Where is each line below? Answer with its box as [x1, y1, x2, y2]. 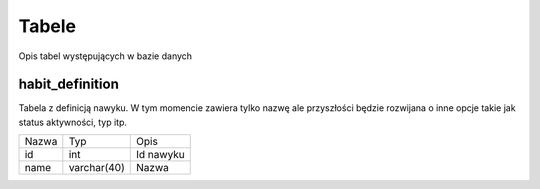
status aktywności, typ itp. [18, 116, 128, 128]
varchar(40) [68, 161, 125, 175]
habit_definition [18, 76, 119, 93]
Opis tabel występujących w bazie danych [18, 50, 193, 62]
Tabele [18, 15, 77, 37]
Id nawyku [136, 148, 185, 162]
